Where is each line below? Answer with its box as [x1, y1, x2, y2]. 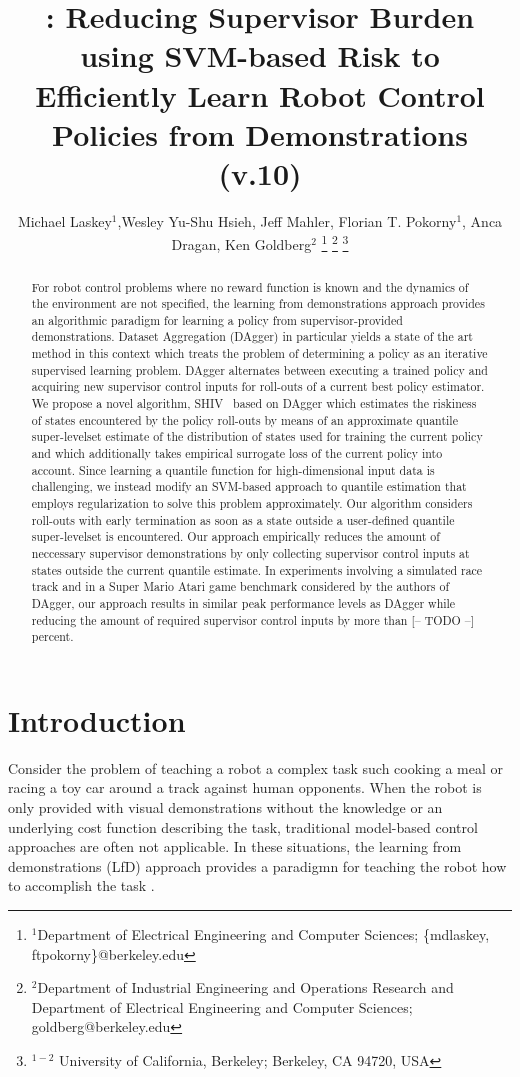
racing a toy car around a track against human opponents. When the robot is [8, 777, 482, 798]
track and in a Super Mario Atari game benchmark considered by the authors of [31, 578, 450, 595]
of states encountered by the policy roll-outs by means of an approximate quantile [31, 411, 458, 428]
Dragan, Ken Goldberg [171, 234, 312, 255]
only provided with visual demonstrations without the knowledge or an [8, 797, 443, 818]
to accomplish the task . [8, 875, 155, 896]
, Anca [462, 210, 503, 231]
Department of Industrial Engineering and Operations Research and [37, 977, 454, 998]
